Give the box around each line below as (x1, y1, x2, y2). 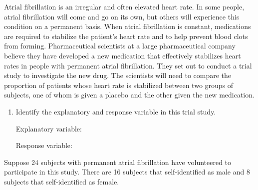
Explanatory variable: (15, 123, 82, 133)
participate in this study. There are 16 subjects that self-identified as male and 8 (4, 166, 250, 177)
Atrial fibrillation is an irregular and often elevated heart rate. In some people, (4, 1, 245, 11)
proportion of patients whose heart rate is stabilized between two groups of (4, 79, 234, 90)
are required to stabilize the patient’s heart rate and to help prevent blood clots (4, 30, 248, 41)
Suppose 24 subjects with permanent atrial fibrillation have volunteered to (4, 156, 232, 167)
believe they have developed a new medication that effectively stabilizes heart (4, 50, 241, 60)
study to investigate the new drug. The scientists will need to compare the (4, 70, 232, 80)
